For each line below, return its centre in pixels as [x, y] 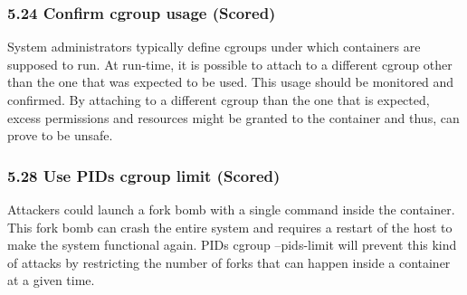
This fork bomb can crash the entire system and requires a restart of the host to [230, 227]
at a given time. [51, 280]
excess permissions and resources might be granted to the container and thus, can [233, 117]
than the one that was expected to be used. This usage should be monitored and [231, 82]
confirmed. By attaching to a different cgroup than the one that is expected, [219, 100]
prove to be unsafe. [60, 135]
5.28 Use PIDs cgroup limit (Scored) [144, 175]
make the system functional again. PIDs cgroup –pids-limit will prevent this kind [232, 245]
